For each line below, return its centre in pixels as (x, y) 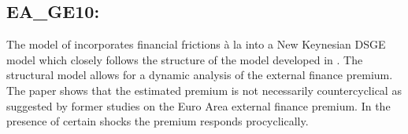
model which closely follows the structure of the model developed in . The (185, 59)
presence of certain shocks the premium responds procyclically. (158, 121)
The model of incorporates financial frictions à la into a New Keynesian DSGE (196, 44)
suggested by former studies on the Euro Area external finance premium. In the (198, 105)
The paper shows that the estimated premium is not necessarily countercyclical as (204, 90)
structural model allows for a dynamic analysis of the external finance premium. (200, 75)
